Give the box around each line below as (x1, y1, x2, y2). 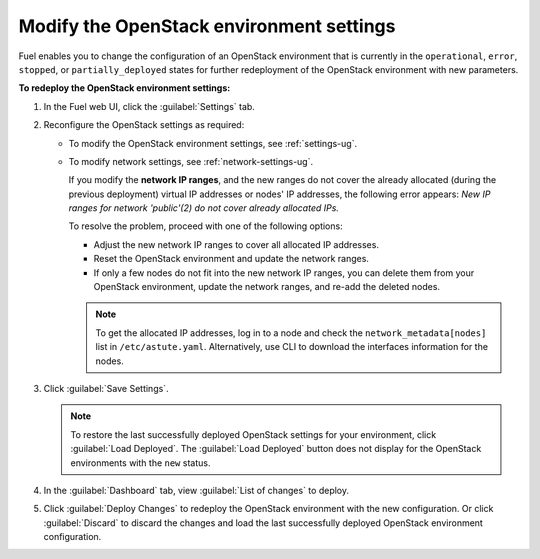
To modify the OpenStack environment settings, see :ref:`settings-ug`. (68, 137, 358, 149)
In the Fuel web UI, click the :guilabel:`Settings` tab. (43, 100, 255, 112)
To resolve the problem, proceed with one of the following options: (68, 220, 344, 232)
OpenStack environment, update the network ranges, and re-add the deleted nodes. (93, 281, 440, 293)
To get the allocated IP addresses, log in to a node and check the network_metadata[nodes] (95, 326, 487, 339)
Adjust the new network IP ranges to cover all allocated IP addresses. (93, 238, 380, 250)
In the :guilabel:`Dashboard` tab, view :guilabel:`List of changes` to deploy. (43, 484, 350, 496)
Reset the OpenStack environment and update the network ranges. (93, 253, 370, 265)
